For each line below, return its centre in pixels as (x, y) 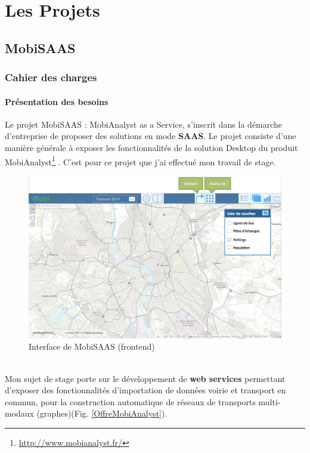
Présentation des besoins (57, 101)
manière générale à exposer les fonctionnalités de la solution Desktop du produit (151, 147)
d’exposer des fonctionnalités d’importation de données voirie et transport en (145, 390)
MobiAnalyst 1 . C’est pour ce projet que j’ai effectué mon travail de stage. (140, 161)
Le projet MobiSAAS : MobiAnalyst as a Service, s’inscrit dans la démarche (144, 124)
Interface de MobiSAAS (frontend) (92, 346)
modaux (20, 413)
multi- (269, 401)
